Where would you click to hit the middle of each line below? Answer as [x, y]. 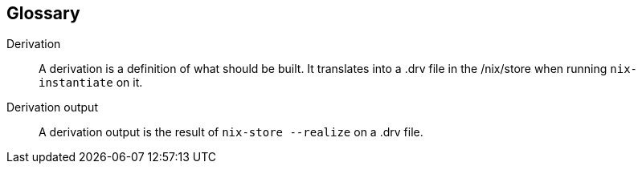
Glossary [43, 13]
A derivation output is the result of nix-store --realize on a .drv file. [231, 132]
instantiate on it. [91, 83]
